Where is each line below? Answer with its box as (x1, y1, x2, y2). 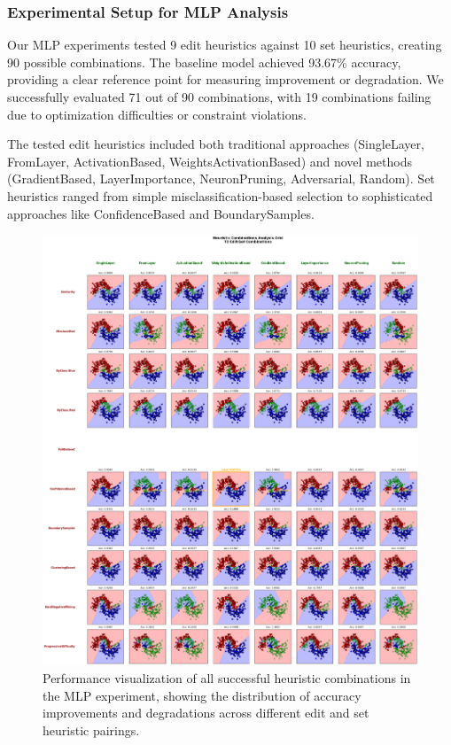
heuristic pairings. (43, 720, 140, 739)
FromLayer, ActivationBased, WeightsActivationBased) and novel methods (7, 151, 412, 170)
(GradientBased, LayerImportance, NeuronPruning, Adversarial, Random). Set (7, 169, 435, 188)
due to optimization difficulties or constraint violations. (7, 105, 307, 123)
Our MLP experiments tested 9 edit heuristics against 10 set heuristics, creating (7, 35, 442, 54)
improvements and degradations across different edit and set (43, 703, 369, 722)
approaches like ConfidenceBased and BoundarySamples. (7, 204, 315, 222)
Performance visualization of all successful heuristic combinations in (43, 668, 411, 687)
